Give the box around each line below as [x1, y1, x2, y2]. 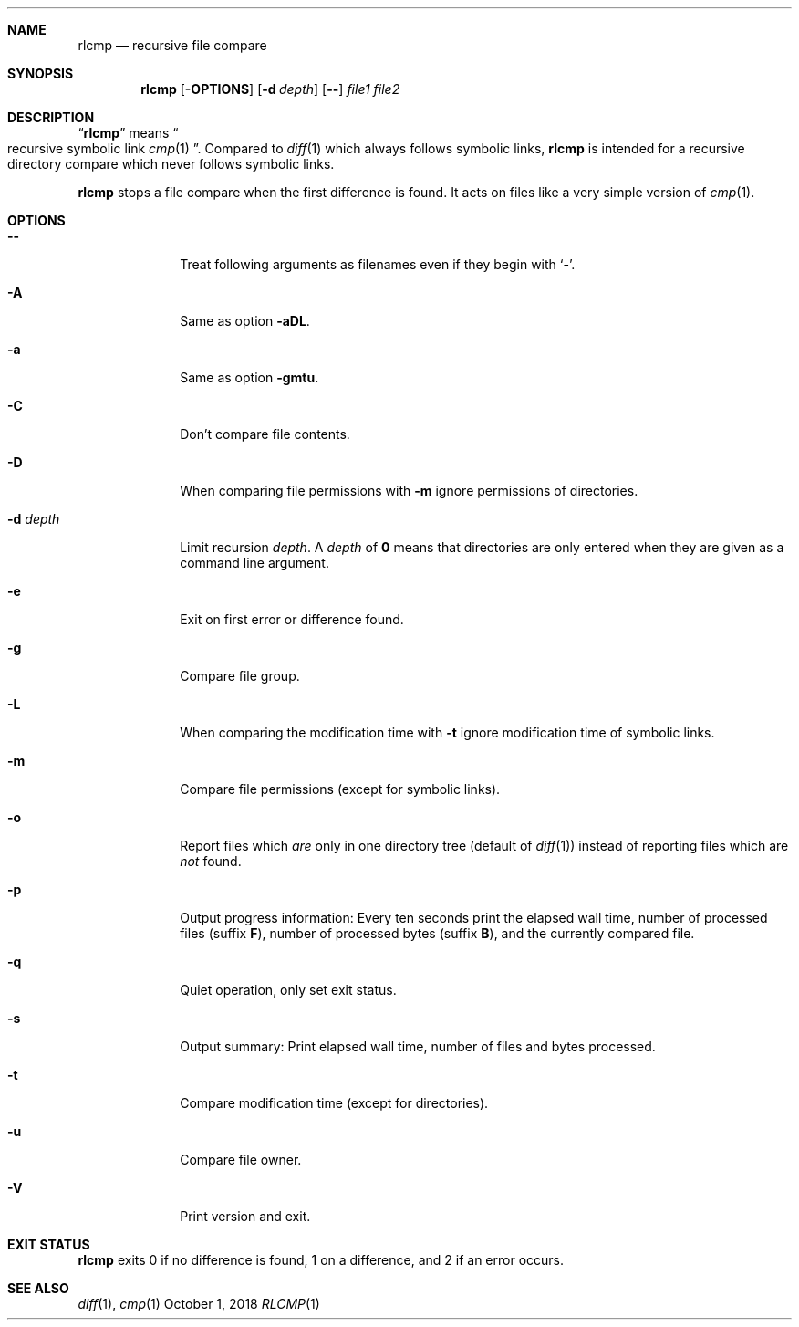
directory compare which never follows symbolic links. [7, 156, 335, 172]
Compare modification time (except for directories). [180, 1095, 489, 1111]
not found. [180, 853, 242, 869]
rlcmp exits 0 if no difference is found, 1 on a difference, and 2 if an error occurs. [78, 1252, 565, 1268]
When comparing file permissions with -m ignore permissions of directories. [180, 483, 638, 498]
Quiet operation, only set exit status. [180, 982, 397, 998]
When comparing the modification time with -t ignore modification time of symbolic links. [180, 725, 715, 740]
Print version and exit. [180, 1208, 311, 1224]
